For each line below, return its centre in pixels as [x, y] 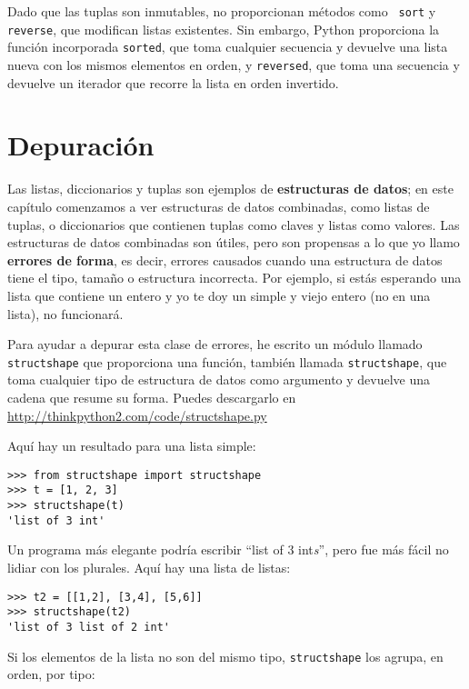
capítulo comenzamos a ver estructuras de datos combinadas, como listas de [219, 206]
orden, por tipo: [51, 674]
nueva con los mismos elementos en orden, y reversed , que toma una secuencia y [234, 64]
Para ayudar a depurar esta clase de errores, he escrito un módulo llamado [215, 344]
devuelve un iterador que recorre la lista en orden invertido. [173, 82]
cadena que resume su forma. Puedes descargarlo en [152, 397]
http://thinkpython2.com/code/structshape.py [137, 415]
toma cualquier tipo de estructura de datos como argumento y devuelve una [219, 379]
